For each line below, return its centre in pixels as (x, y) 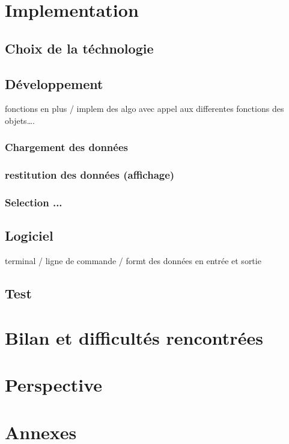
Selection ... (34, 202)
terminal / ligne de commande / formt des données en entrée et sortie (133, 261)
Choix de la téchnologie (79, 48)
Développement (54, 83)
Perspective (54, 385)
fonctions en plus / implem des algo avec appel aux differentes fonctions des (144, 109)
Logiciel (29, 236)
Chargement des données (66, 147)
